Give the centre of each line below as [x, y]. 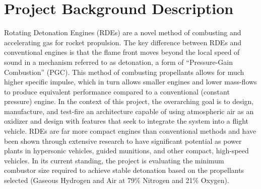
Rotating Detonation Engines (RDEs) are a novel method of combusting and [123, 32]
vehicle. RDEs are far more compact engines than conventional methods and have [130, 131]
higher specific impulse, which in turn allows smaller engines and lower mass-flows [130, 82]
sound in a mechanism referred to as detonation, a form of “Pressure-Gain [118, 62]
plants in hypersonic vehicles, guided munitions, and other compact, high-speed [126, 151]
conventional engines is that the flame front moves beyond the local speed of [122, 52]
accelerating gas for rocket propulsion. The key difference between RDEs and [123, 42]
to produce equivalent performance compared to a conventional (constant [117, 91]
